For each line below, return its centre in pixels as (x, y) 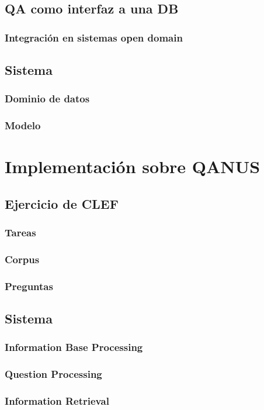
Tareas (20, 232)
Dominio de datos (47, 99)
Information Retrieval (57, 401)
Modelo (23, 125)
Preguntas (29, 286)
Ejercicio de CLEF (62, 203)
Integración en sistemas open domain (94, 37)
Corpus (22, 259)
